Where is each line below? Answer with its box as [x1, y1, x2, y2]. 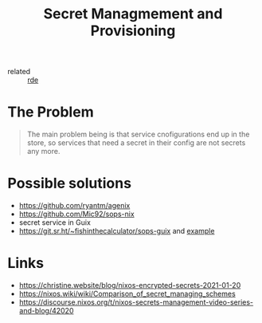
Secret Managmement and [43, 5, 223, 23]
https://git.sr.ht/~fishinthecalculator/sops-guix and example [18, 226, 215, 236]
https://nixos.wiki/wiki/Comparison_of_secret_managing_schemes [18, 289, 236, 298]
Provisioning [90, 22, 176, 40]
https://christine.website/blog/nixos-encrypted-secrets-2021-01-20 [18, 281, 241, 290]
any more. [26, 147, 61, 156]
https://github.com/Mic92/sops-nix [18, 209, 135, 219]
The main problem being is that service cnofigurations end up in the [26, 129, 250, 140]
